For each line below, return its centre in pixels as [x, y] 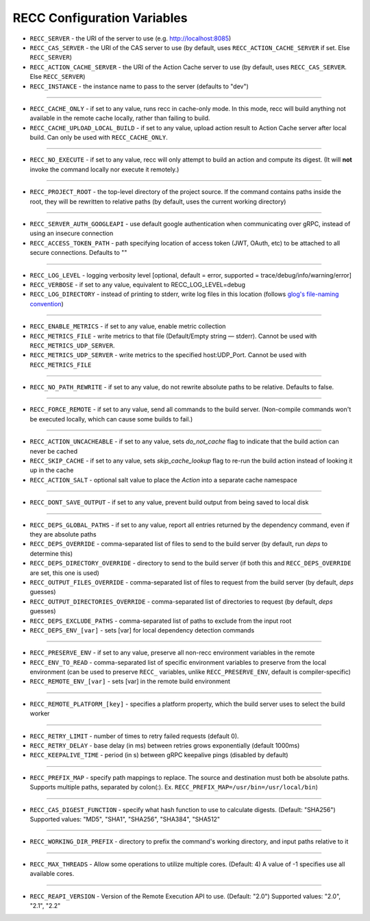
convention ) [47, 304]
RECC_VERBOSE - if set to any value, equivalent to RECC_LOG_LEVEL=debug [138, 284]
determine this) [51, 553]
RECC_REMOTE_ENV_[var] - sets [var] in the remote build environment [130, 681]
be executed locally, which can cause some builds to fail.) [111, 419]
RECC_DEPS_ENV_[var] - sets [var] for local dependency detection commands [142, 630]
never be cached [54, 451]
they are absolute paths [63, 534]
